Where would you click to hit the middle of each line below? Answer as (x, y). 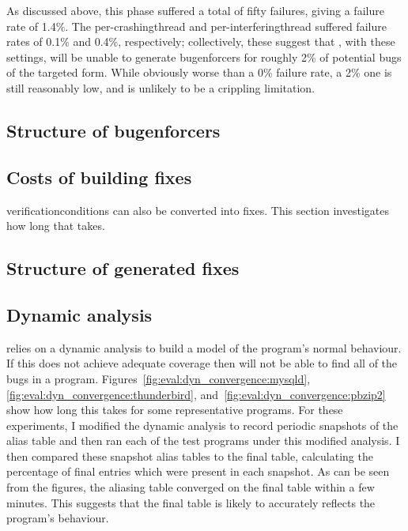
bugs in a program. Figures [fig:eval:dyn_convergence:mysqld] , (159, 378)
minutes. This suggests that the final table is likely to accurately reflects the (191, 502)
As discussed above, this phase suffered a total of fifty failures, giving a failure (195, 10)
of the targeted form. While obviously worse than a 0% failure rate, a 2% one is (199, 72)
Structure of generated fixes (123, 268)
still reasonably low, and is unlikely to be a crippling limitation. (161, 87)
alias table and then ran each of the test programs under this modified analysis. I (203, 441)
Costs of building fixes (99, 177)
